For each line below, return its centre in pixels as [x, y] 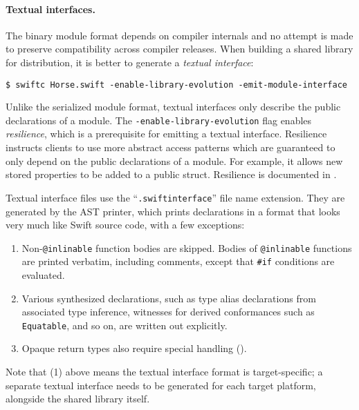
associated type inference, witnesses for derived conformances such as [168, 312]
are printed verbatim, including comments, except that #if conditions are [178, 261]
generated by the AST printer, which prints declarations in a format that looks [173, 211]
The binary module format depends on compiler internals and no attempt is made [179, 35]
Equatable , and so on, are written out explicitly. [125, 325]
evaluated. [43, 275]
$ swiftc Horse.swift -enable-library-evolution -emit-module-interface [176, 85]
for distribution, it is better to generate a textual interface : [130, 62]
